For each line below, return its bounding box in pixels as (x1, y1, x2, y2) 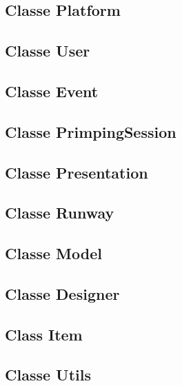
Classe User (5, 40, 90, 61)
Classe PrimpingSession (5, 121, 176, 142)
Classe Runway (5, 202, 114, 223)
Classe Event (5, 80, 99, 101)
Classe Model (5, 243, 102, 264)
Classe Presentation (5, 161, 148, 183)
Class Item (5, 323, 83, 345)
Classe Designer (5, 283, 120, 304)
